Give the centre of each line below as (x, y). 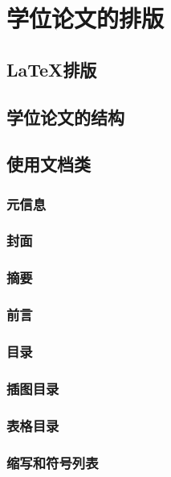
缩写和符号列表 (53, 462)
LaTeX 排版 (52, 69)
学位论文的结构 (65, 116)
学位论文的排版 (85, 18)
